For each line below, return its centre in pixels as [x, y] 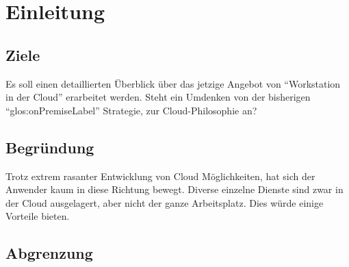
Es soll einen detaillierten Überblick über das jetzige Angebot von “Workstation [173, 83]
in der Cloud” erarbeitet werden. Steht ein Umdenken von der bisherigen [158, 97]
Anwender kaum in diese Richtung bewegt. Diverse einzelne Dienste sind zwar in [174, 189]
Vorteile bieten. [38, 216]
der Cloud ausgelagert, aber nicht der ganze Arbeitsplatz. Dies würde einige [165, 202]
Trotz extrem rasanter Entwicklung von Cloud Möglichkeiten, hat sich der [160, 176]
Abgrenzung [49, 253]
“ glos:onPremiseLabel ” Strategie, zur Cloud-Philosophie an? [131, 110]
